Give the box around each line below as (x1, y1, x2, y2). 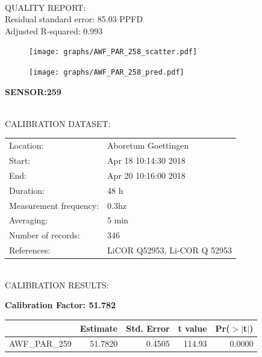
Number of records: (9, 229, 80, 241)
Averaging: (9, 214, 48, 226)
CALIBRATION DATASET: (5, 117, 111, 129)
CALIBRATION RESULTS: (5, 278, 109, 291)
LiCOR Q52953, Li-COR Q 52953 (107, 244, 232, 256)
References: (9, 244, 51, 256)
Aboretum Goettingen (107, 139, 189, 152)
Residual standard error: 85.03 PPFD (5, 13, 143, 25)
